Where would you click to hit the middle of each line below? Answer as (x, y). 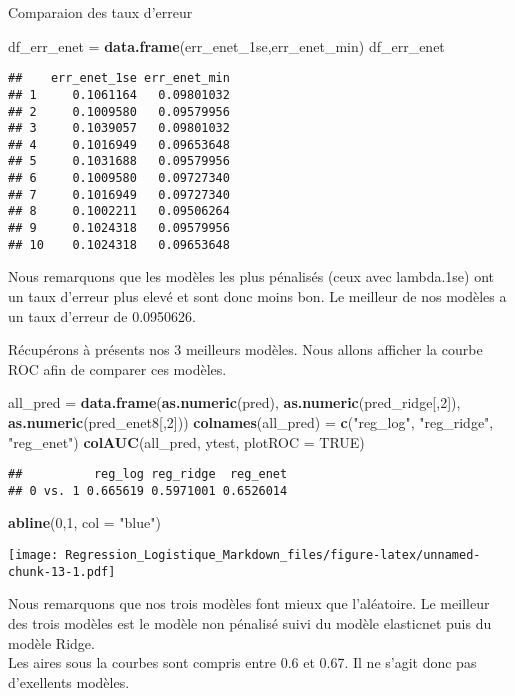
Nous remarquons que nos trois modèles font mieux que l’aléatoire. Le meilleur (249, 603)
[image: (33, 555)
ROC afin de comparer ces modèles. (117, 368)
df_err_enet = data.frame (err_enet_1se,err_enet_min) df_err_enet (226, 45)
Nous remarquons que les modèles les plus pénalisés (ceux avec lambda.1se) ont (251, 276)
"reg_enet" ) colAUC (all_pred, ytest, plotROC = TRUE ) (186, 441)
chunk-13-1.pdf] (62, 571)
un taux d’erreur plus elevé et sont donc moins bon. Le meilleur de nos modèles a (257, 296)
